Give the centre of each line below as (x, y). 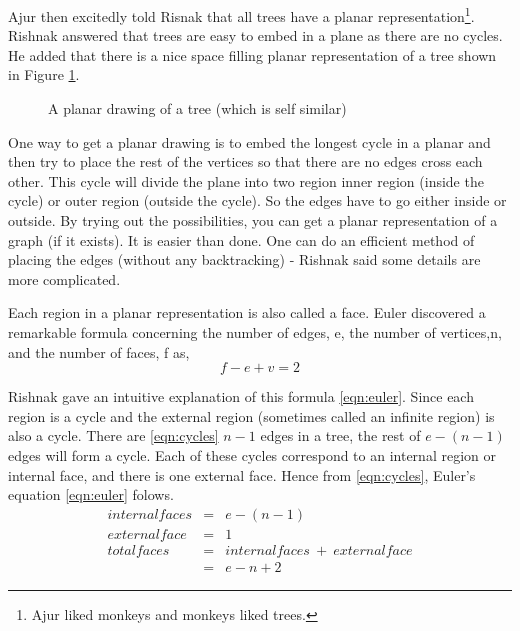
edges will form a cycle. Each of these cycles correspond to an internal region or (252, 454)
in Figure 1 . (44, 74)
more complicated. (64, 278)
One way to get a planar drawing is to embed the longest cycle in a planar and (249, 141)
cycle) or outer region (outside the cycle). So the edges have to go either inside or (257, 200)
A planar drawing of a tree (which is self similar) (197, 108)
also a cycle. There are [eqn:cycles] (113, 435)
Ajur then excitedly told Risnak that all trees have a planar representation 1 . (241, 14)
